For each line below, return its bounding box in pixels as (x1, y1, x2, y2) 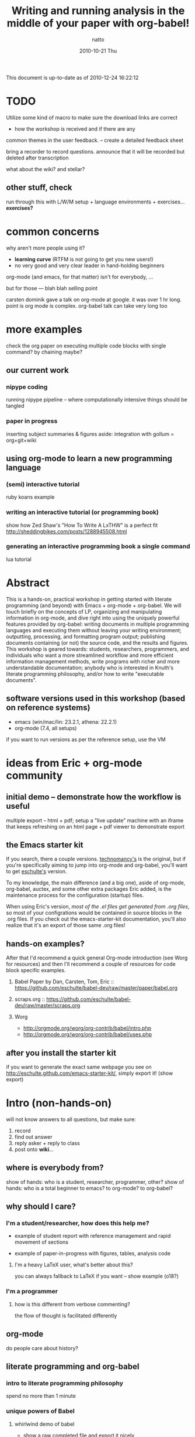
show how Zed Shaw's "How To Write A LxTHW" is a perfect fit (6, 522, 158, 529)
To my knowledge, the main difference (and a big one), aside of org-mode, (6, 879, 186, 886)
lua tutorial (6, 556, 32, 563)
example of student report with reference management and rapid (14, 1232, 171, 1240)
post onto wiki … (14, 1146, 54, 1153)
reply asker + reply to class (14, 1139, 80, 1146)
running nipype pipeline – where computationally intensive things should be (6, 396, 188, 403)
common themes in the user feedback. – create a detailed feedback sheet (6, 137, 184, 144)
